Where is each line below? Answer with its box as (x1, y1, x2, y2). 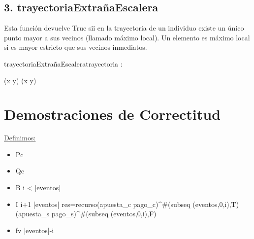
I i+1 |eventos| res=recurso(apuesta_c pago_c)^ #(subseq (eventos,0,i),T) (15, 199, 239, 209)
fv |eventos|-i (15, 225, 54, 235)
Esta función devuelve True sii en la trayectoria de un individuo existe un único (4, 23, 244, 33)
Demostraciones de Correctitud (4, 104, 221, 124)
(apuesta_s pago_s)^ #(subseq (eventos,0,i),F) (15, 208, 157, 219)
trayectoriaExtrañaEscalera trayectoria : (4, 58, 123, 68)
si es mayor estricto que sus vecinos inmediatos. (4, 42, 147, 52)
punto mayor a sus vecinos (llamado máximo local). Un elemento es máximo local (4, 32, 250, 42)
